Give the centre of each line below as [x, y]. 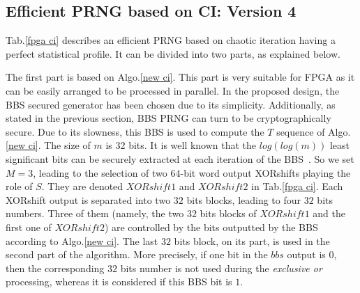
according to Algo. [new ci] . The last [82, 240]
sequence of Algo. [314, 131]
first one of [29, 227]
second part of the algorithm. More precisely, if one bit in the [137, 254]
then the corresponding [55, 268]
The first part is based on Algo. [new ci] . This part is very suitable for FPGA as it [180, 77]
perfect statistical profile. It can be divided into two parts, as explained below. [173, 53]
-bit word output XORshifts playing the [265, 172]
